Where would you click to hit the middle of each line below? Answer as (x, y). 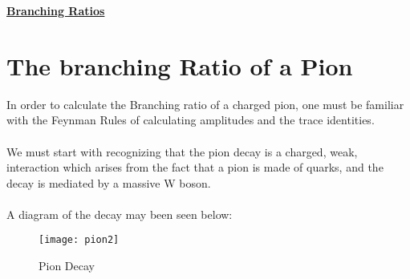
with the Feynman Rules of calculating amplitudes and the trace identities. (191, 120)
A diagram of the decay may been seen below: (120, 214)
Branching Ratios (56, 10)
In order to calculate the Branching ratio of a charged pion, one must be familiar (205, 104)
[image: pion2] (79, 240)
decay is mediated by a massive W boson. (109, 182)
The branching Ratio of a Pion (180, 65)
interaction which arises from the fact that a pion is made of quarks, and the (195, 167)
